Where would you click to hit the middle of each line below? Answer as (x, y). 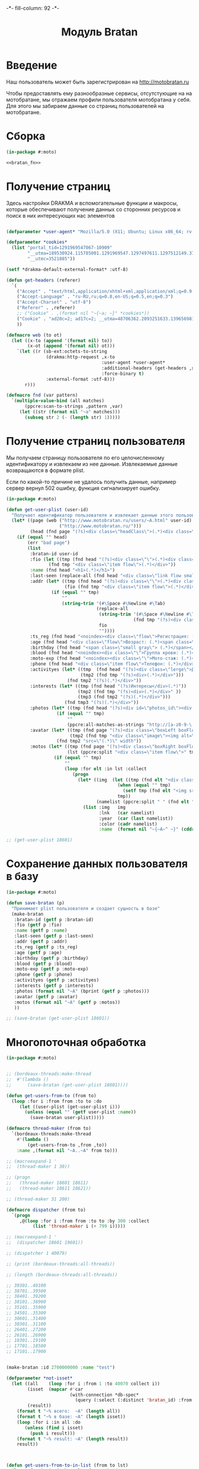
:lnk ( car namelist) (127, 813)
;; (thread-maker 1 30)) (38, 1167)
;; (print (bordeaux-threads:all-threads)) (61, 1264)
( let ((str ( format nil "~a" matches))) (70, 412)
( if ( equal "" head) (42, 537)
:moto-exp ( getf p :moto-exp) (51, 969)
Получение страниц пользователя (96, 441)
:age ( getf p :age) (38, 952)
